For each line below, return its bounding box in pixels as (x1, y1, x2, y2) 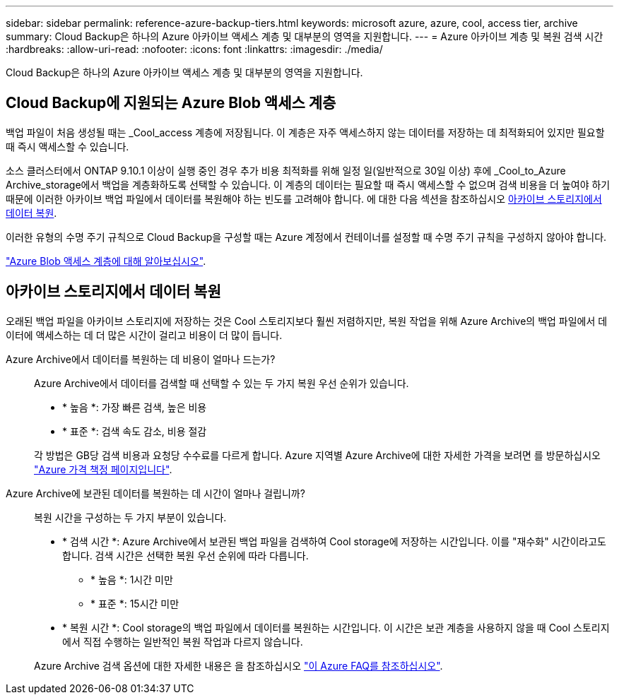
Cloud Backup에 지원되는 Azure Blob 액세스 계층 (6, 94, 336, 112)
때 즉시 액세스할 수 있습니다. (6, 140, 129, 153)
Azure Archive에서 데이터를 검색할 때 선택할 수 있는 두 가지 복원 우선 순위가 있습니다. (34, 376, 409, 389)
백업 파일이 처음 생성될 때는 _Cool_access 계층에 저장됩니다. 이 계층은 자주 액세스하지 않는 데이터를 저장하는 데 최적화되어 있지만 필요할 (6, 126, 605, 138)
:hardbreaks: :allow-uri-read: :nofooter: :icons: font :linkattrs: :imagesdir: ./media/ (6, 43, 383, 55)
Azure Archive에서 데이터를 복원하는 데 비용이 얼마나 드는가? (6, 352, 276, 365)
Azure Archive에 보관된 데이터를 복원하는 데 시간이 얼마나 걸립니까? (6, 487, 305, 499)
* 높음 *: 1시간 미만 (90, 573, 173, 586)
